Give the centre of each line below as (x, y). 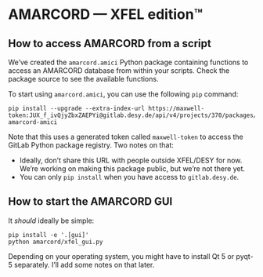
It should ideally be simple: (51, 221)
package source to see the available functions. (83, 79)
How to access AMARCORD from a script (110, 44)
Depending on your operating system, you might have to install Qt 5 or (121, 256)
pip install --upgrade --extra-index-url (77, 108)
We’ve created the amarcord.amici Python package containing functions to (128, 62)
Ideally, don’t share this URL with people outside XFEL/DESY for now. (131, 160)
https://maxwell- (177, 108)
